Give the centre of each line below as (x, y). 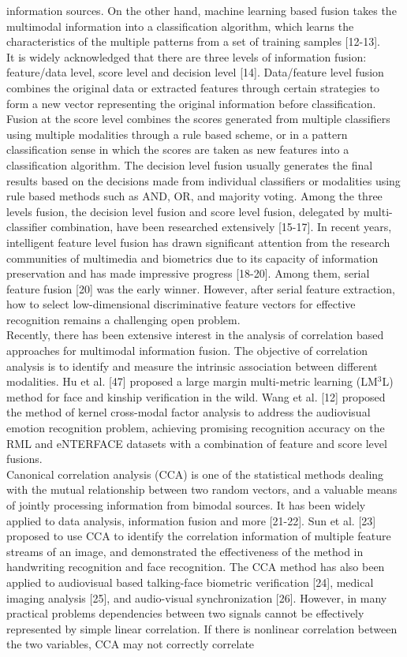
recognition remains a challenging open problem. (123, 319)
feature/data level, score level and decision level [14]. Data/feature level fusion (195, 72)
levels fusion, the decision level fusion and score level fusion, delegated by (183, 211)
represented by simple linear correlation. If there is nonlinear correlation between (202, 628)
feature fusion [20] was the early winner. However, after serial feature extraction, (201, 288)
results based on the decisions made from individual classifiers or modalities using (203, 180)
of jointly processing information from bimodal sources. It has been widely (186, 505)
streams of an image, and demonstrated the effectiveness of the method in (185, 551)
